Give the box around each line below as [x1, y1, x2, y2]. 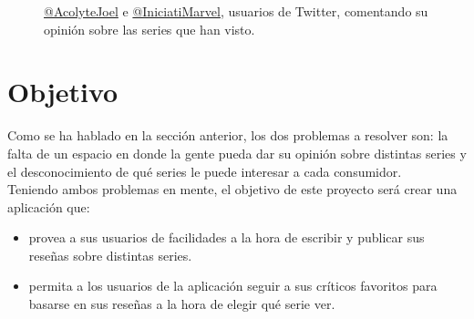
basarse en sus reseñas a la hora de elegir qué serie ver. [28, 294, 335, 314]
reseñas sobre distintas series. [28, 245, 192, 264]
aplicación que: [7, 197, 90, 216]
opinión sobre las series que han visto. [44, 19, 255, 38]
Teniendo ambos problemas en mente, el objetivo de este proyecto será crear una [7, 180, 458, 199]
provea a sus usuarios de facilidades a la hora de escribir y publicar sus [28, 228, 425, 247]
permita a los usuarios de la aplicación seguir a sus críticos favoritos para [28, 276, 438, 295]
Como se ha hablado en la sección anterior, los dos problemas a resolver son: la [7, 126, 448, 145]
